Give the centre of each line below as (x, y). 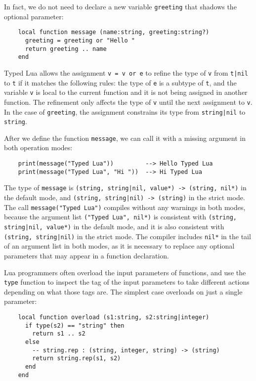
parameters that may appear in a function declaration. (86, 255)
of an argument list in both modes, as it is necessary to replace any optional (119, 246)
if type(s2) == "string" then (75, 325)
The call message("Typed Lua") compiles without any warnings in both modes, (125, 207)
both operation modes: (38, 148)
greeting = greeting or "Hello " (80, 40)
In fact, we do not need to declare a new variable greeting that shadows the (120, 6)
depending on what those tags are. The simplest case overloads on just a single (123, 291)
